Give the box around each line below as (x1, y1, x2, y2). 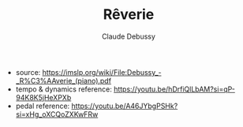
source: (15, 67, 41, 77)
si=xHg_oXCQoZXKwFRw (15, 109, 99, 119)
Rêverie (103, 6, 155, 24)
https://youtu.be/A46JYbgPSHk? (71, 101, 178, 110)
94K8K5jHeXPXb (15, 92, 72, 102)
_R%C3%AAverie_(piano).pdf (15, 76, 112, 85)
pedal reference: (15, 101, 70, 110)
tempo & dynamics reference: (15, 84, 112, 94)
